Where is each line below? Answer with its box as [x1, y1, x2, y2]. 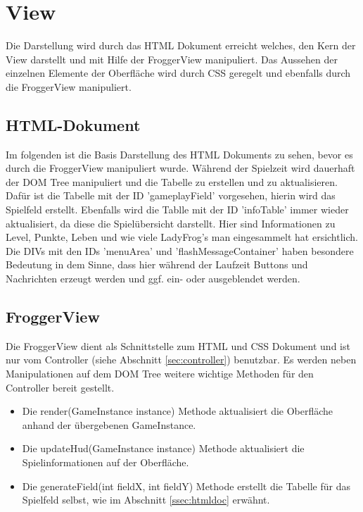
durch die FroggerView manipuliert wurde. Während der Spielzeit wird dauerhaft [6, 161, 355, 175]
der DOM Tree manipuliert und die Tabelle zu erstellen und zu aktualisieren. [6, 174, 338, 189]
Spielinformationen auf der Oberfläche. [22, 455, 189, 469]
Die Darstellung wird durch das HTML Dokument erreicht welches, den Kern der [6, 38, 356, 53]
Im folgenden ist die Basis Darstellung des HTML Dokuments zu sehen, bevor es [6, 146, 353, 161]
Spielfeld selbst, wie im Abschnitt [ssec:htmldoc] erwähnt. [22, 492, 270, 507]
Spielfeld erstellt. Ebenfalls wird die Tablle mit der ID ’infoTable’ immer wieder [6, 202, 349, 217]
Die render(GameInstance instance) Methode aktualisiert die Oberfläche [22, 404, 333, 418]
